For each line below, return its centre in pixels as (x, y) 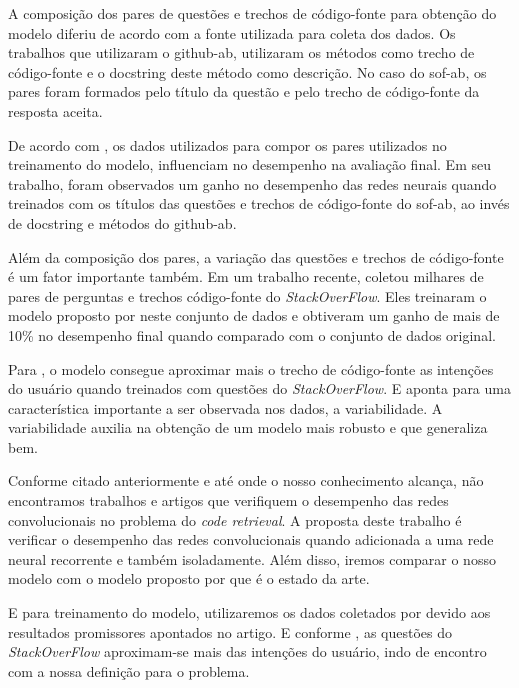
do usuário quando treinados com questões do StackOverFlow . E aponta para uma (259, 388)
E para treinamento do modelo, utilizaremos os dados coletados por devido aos (249, 612)
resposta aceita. (55, 110)
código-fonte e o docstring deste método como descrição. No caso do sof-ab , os (247, 71)
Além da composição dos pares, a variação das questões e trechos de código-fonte (256, 256)
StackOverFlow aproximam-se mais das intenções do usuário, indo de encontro (247, 651)
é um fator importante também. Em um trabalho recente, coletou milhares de (246, 276)
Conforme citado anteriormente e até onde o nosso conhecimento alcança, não (246, 480)
